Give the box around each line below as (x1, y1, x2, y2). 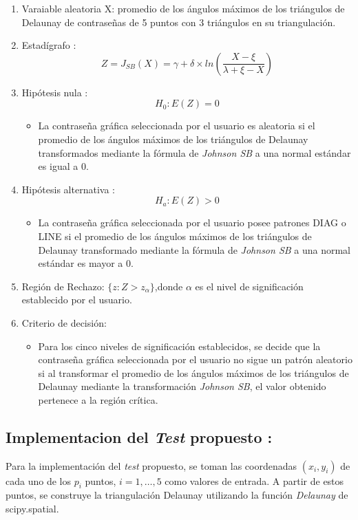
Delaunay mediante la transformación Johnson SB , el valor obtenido (38, 379, 326, 393)
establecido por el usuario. (21, 292, 132, 307)
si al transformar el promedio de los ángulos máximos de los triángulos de (38, 365, 349, 380)
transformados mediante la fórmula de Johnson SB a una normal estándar (38, 145, 351, 160)
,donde (154, 279, 183, 293)
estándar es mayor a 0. (38, 256, 134, 270)
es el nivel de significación (195, 279, 304, 293)
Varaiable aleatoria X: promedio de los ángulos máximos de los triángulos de (21, 1, 345, 15)
